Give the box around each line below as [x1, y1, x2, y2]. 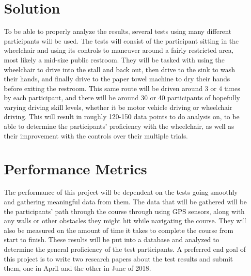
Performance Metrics [4, 159, 147, 179]
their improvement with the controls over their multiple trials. [4, 130, 188, 140]
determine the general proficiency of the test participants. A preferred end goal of [4, 244, 246, 254]
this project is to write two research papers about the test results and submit [4, 253, 233, 263]
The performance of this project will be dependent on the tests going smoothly [4, 187, 238, 197]
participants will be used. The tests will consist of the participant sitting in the [4, 35, 239, 46]
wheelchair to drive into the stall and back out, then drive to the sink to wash [4, 64, 235, 74]
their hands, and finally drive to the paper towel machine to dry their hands [4, 74, 230, 84]
